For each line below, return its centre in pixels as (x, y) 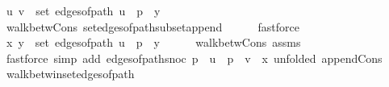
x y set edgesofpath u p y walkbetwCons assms (153, 42)
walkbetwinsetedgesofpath (70, 74)
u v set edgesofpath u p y (83, 10)
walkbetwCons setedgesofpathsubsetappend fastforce (153, 26)
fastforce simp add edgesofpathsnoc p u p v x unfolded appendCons (194, 58)
